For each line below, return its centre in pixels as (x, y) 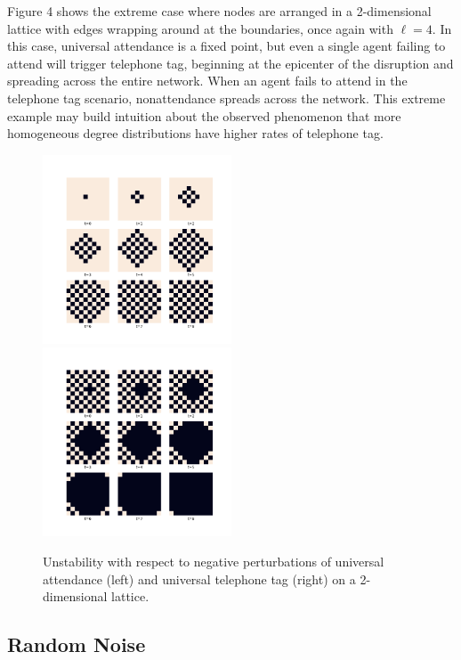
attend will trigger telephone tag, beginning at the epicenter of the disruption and (230, 63)
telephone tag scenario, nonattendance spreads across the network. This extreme (226, 98)
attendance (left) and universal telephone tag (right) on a (199, 579)
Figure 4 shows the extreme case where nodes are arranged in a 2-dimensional (219, 11)
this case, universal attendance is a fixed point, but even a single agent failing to (226, 46)
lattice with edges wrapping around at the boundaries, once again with (200, 28)
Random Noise (77, 644)
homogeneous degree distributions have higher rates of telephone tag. (195, 133)
